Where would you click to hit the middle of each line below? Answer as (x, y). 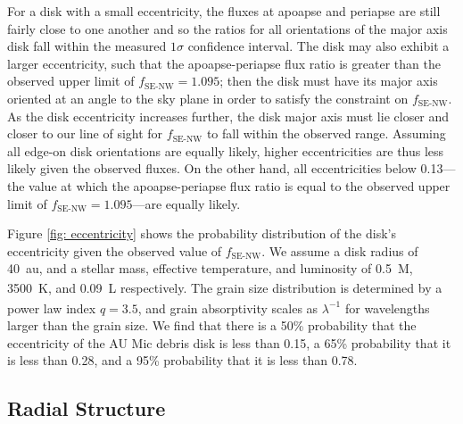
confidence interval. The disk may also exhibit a (318, 46)
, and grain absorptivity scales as (228, 308)
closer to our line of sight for (85, 133)
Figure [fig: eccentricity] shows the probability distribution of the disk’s (202, 233)
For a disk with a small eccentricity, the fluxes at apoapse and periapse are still (224, 11)
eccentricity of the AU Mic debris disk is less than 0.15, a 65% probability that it (229, 342)
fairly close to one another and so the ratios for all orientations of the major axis (227, 28)
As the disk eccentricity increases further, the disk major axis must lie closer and (228, 116)
